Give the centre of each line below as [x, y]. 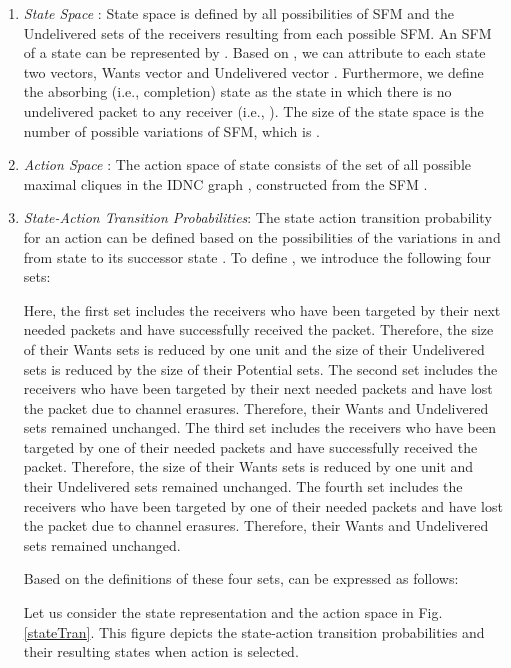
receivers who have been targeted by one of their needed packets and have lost [263, 505]
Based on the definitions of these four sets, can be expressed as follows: [241, 578]
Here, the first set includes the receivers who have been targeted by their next [262, 309]
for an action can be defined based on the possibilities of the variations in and [262, 236]
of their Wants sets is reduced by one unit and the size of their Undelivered [254, 348]
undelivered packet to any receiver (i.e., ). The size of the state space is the [253, 110]
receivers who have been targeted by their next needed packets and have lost [258, 388]
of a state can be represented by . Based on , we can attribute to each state [254, 52]
